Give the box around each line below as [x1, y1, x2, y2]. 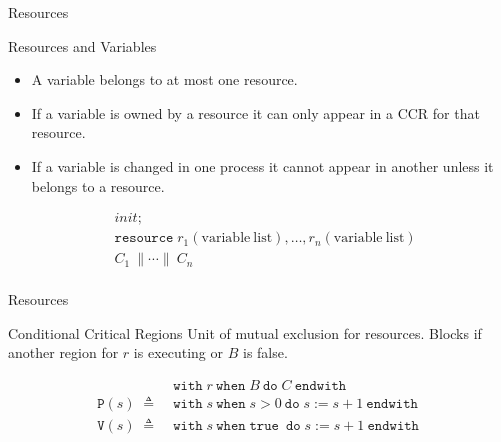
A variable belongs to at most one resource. [31, 69, 298, 90]
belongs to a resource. [31, 175, 165, 196]
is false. [242, 342, 288, 363]
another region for [8, 342, 119, 363]
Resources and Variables [8, 35, 157, 56]
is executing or [133, 342, 224, 363]
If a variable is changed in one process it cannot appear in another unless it [31, 155, 494, 176]
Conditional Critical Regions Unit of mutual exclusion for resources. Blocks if [8, 322, 482, 343]
